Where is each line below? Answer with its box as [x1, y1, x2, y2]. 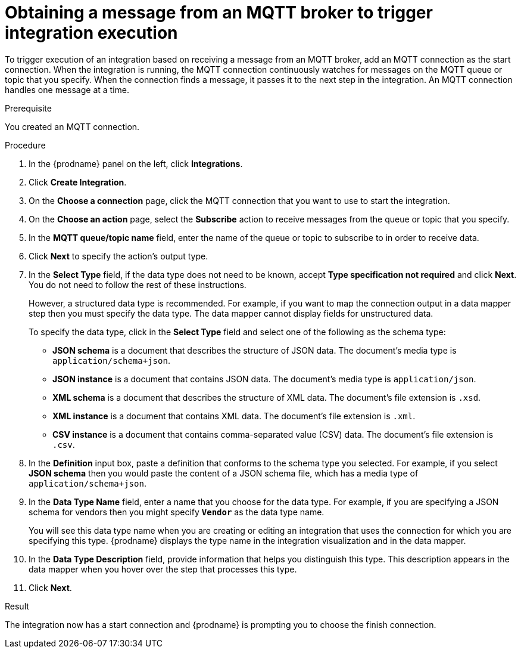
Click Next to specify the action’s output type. [29, 250, 208, 261]
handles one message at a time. [5, 84, 129, 95]
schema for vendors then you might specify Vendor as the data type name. [29, 506, 325, 517]
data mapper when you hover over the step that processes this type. [29, 564, 297, 574]
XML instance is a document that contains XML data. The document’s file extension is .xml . [52, 410, 416, 421]
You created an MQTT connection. [5, 121, 140, 132]
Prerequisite [5, 103, 52, 113]
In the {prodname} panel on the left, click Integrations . [29, 158, 243, 169]
